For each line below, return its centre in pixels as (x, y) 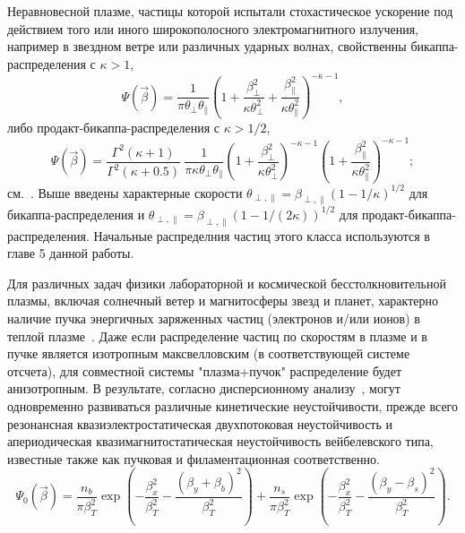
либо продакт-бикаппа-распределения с (113, 128)
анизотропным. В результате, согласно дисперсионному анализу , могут (204, 388)
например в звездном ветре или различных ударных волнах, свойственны (207, 46)
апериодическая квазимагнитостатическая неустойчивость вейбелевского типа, (220, 441)
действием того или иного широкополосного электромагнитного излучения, (213, 28)
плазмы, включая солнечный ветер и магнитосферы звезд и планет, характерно (223, 301)
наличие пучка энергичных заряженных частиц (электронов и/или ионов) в (214, 318)
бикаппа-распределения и (76, 214)
